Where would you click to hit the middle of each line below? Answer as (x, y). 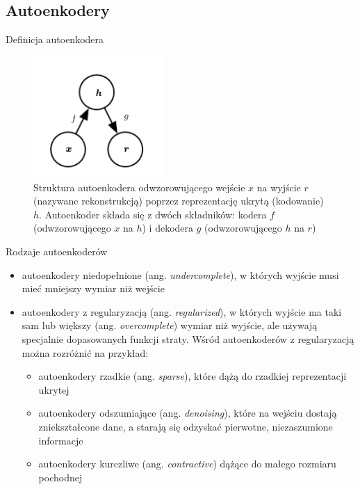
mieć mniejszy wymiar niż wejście (93, 288)
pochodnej (60, 477)
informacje (61, 440)
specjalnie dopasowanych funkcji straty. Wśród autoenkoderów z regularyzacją (188, 339)
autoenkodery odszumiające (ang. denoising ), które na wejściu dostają (188, 413)
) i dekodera (168, 228)
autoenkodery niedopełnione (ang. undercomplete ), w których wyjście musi (180, 274)
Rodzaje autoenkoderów (57, 251)
